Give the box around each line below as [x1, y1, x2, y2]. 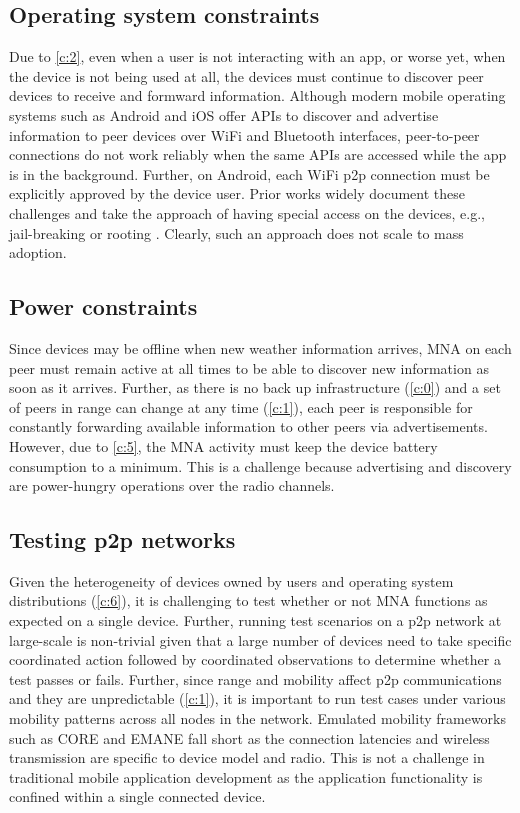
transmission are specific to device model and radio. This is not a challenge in [9, 747, 485, 768]
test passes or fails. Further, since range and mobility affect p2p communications [9, 668, 502, 689]
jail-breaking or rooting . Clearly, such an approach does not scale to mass [9, 222, 464, 243]
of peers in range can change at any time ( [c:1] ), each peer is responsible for [9, 396, 473, 417]
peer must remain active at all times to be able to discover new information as [9, 357, 489, 378]
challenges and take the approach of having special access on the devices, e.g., [9, 202, 485, 223]
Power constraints [9, 291, 198, 322]
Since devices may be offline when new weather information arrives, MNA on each [9, 337, 512, 358]
